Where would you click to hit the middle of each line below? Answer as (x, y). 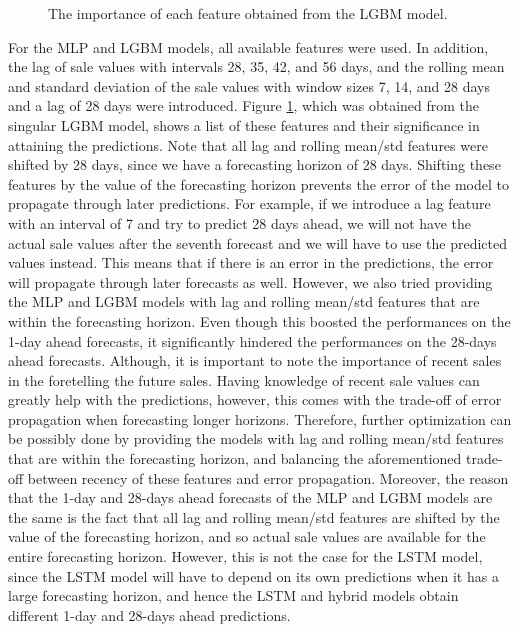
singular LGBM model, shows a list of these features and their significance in (244, 124)
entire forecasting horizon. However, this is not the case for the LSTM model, (245, 556)
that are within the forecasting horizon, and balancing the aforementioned (235, 458)
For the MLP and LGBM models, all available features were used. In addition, (248, 46)
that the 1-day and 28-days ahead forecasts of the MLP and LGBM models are (250, 497)
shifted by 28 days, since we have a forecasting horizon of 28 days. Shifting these (254, 164)
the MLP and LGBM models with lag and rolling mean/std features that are (244, 301)
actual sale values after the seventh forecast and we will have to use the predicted (257, 242)
